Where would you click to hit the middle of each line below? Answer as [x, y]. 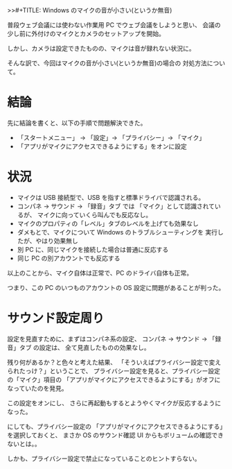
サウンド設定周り [56, 318]
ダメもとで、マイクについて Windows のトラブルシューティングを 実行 [117, 232]
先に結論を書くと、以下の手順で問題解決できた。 [77, 123]
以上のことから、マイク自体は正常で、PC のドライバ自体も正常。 [100, 273]
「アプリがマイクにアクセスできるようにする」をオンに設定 [102, 146]
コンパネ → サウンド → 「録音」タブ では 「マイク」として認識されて [116, 206]
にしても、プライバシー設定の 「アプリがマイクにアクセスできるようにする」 [115, 426]
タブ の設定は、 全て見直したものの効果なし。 [84, 347]
